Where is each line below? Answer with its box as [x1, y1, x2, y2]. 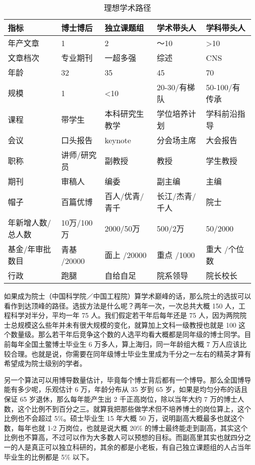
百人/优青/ [104, 190, 144, 202]
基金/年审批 [8, 243, 51, 255]
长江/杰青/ [156, 190, 196, 202]
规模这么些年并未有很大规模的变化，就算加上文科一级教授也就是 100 [17, 319, 236, 330]
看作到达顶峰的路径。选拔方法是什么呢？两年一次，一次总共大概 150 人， [4, 300, 239, 310]
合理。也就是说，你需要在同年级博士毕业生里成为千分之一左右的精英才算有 [10, 348, 251, 359]
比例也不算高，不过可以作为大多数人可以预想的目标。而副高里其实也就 [4, 432, 230, 442]
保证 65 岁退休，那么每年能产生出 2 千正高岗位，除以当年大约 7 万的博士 [4, 393, 237, 404]
